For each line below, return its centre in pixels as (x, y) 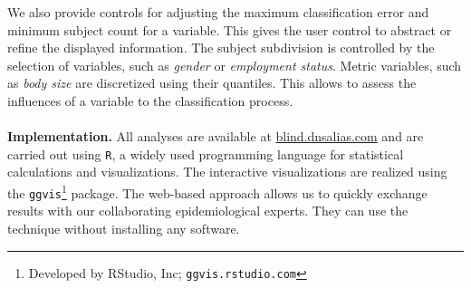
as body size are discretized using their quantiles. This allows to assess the (212, 83)
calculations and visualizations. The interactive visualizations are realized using (227, 172)
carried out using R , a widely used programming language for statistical (206, 154)
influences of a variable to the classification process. (150, 100)
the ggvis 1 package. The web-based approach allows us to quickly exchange (217, 192)
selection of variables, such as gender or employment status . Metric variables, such (235, 65)
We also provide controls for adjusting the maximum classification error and (218, 12)
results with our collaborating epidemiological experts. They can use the (208, 211)
